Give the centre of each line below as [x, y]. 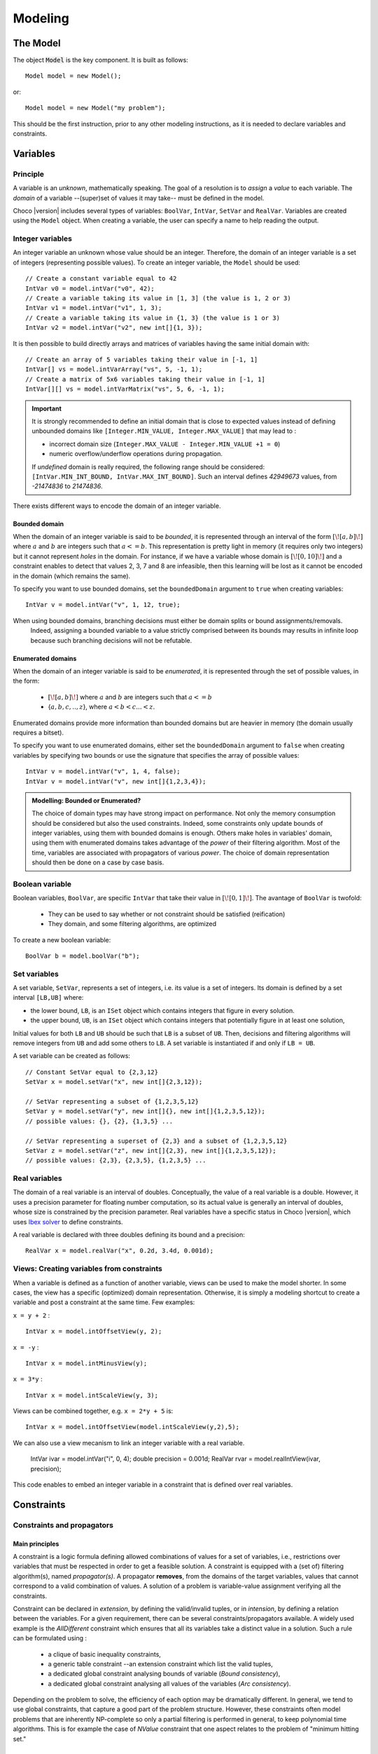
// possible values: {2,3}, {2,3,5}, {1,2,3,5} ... [116, 1160]
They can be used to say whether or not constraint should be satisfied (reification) [167, 914]
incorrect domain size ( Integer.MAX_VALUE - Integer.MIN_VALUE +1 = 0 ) [165, 444]
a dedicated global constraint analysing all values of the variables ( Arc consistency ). [169, 1683]
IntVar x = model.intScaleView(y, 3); [92, 1395]
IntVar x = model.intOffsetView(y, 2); [94, 1332]
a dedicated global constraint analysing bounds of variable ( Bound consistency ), [164, 1674]
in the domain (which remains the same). [72, 576]
